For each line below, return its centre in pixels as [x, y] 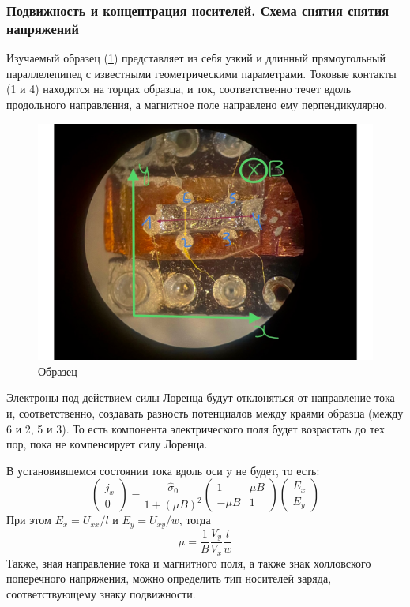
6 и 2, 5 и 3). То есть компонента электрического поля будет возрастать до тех [196, 428]
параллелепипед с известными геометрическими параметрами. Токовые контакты [201, 73]
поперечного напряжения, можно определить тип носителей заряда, [169, 578]
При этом [29, 520]
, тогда [195, 520]
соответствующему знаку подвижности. [101, 594]
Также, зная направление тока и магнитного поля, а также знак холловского [189, 562]
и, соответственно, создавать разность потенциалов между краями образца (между [205, 413]
